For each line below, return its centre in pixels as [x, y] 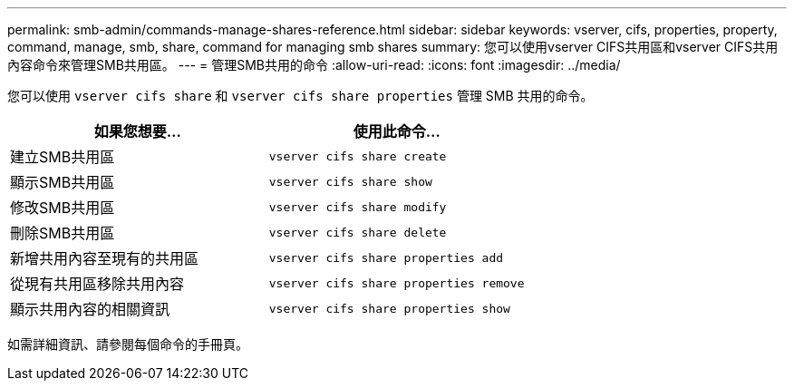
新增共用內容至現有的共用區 [105, 258]
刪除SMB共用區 [63, 233]
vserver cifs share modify [358, 207]
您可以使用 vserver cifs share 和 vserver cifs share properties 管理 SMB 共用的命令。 [300, 96]
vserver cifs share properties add [386, 257]
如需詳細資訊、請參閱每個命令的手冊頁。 [128, 344]
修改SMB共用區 [63, 208]
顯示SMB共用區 [63, 182]
